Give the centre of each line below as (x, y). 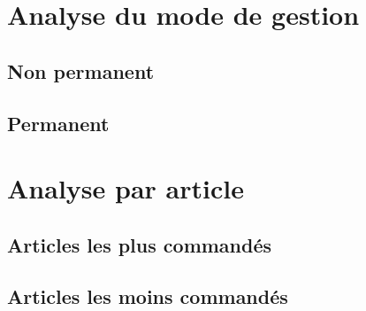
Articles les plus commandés (140, 244)
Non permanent (81, 70)
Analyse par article (126, 188)
